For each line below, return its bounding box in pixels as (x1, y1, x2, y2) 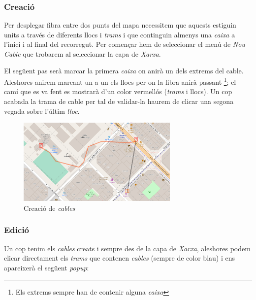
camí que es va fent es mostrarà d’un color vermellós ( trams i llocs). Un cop (4, 86, 232, 97)
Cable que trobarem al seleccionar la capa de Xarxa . (4, 49, 161, 59)
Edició (4, 224, 30, 236)
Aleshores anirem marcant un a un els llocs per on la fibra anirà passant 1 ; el (4, 75, 236, 87)
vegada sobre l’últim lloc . (4, 105, 80, 116)
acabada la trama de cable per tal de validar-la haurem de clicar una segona (4, 96, 234, 106)
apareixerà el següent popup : (4, 262, 89, 272)
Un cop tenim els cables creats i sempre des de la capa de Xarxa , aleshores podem (4, 243, 251, 253)
